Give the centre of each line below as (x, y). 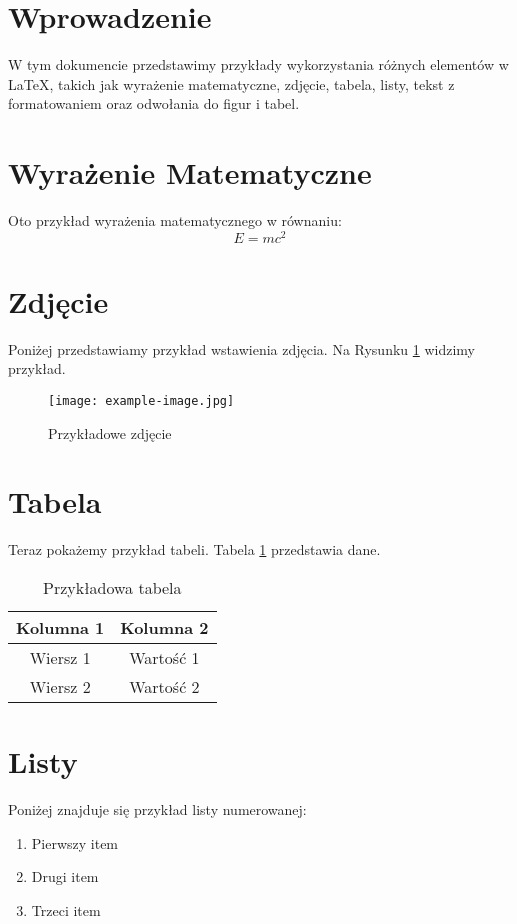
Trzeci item (66, 909)
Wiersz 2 (60, 686)
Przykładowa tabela (112, 587)
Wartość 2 (164, 686)
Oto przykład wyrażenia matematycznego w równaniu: (175, 220)
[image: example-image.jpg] (141, 401)
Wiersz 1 (60, 657)
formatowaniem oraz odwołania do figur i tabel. (154, 103)
